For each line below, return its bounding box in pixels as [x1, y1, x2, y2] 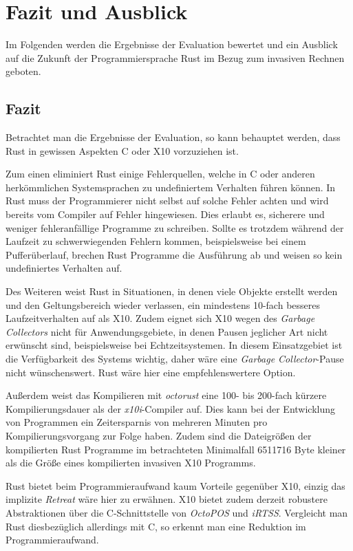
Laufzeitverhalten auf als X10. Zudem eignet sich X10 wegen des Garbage [6, 311, 315, 325]
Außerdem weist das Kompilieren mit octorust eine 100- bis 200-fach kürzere [6, 388, 327, 402]
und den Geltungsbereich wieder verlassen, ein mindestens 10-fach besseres [6, 297, 321, 312]
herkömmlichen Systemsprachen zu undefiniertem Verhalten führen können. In [6, 180, 336, 194]
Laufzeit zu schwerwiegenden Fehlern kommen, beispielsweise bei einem [6, 234, 306, 248]
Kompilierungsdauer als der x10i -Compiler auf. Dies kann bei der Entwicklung [6, 401, 336, 415]
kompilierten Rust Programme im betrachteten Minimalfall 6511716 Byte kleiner [6, 442, 346, 456]
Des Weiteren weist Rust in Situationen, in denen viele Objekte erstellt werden [6, 284, 338, 299]
